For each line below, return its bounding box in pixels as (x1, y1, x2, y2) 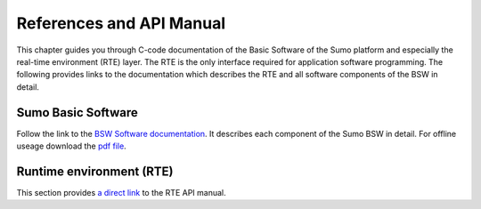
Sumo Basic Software (16, 105, 138, 120)
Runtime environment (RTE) (16, 164, 174, 179)
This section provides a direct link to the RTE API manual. (16, 187, 226, 197)
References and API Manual (16, 13, 226, 33)
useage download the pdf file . (16, 141, 126, 151)
